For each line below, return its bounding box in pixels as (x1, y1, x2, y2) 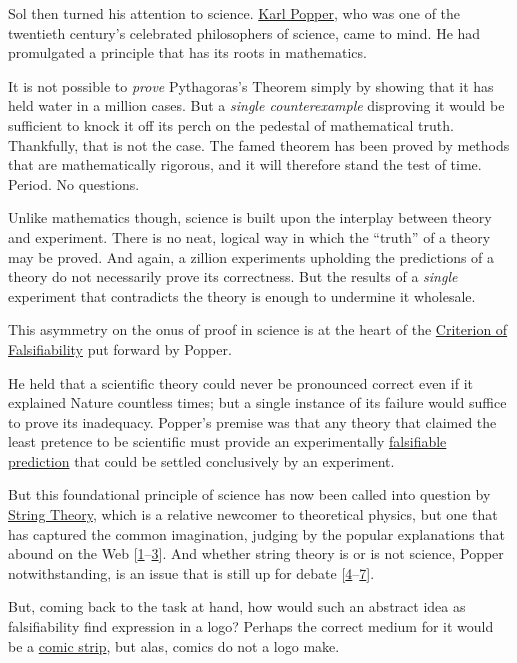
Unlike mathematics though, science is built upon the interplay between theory (8, 207, 492, 228)
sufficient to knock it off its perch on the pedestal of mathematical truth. (8, 114, 454, 135)
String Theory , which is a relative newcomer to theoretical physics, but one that (8, 504, 498, 525)
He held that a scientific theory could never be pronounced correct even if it (8, 372, 473, 393)
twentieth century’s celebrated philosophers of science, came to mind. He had (8, 22, 481, 43)
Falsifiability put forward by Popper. (8, 338, 232, 359)
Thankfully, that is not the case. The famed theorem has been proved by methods (8, 134, 510, 155)
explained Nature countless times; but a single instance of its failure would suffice (8, 392, 507, 413)
